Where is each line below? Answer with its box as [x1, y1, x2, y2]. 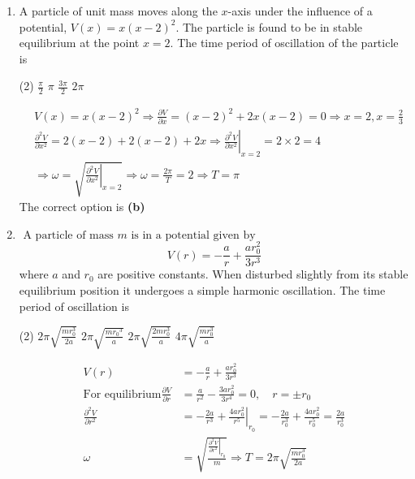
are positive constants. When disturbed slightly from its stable [97, 265, 409, 283]
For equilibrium [83, 388, 162, 400]
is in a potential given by [131, 230, 256, 242]
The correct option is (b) [19, 198, 145, 215]
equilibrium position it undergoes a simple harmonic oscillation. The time [19, 281, 386, 298]
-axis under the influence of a [227, 2, 373, 19]
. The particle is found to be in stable [175, 18, 363, 35]
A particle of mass [23, 230, 114, 242]
